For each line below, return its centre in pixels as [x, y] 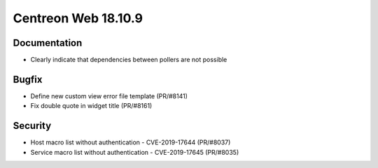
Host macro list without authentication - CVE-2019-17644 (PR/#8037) [131, 142]
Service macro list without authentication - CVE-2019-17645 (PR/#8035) [135, 152]
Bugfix [28, 79]
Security [32, 126]
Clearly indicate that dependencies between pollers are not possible [129, 60]
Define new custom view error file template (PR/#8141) [109, 96]
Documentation [48, 43]
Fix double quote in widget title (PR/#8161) [91, 106]
